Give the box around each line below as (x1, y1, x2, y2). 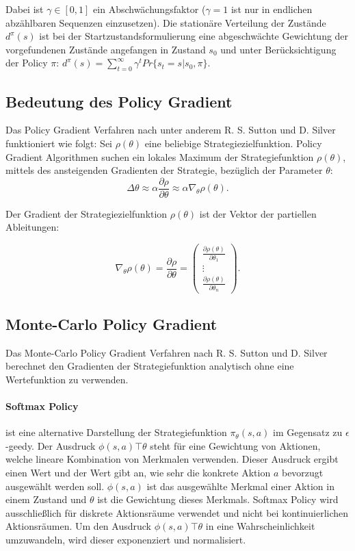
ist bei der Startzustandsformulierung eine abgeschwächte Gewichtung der (39, 29, 349, 43)
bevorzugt (281, 465, 324, 479)
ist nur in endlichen (231, 2, 313, 16)
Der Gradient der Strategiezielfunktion (5, 206, 168, 220)
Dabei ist (5, 2, 44, 16)
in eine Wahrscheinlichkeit (205, 519, 315, 533)
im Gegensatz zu (273, 425, 343, 439)
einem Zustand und (5, 492, 87, 507)
